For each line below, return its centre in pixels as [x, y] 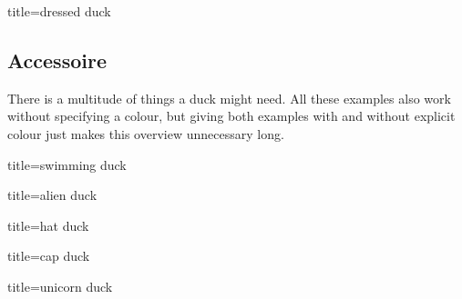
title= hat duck [48, 225]
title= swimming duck [67, 164]
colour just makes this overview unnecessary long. [146, 133]
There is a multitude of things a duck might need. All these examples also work [229, 98]
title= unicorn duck [60, 286]
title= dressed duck [59, 11]
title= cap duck [49, 256]
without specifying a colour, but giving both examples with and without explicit [231, 116]
